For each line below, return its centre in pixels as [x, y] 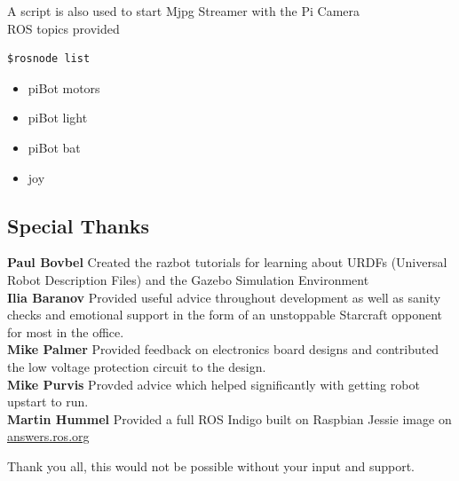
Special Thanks [79, 225]
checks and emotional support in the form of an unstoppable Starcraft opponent [225, 315]
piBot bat [54, 147]
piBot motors [64, 87]
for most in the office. [66, 331]
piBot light [58, 118]
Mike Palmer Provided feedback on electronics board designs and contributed [223, 349]
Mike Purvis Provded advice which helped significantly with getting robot [214, 384]
